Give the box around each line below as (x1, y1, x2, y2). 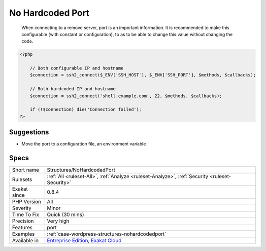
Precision (12, 217, 34, 224)
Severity (12, 205, 32, 212)
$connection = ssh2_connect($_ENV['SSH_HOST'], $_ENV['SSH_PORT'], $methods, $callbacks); (30, 72, 256, 78)
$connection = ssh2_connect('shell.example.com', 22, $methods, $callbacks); (30, 93, 223, 99)
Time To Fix (12, 211, 39, 218)
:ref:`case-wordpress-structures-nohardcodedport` (47, 231, 166, 238)
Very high (47, 217, 69, 224)
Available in (12, 237, 39, 244)
